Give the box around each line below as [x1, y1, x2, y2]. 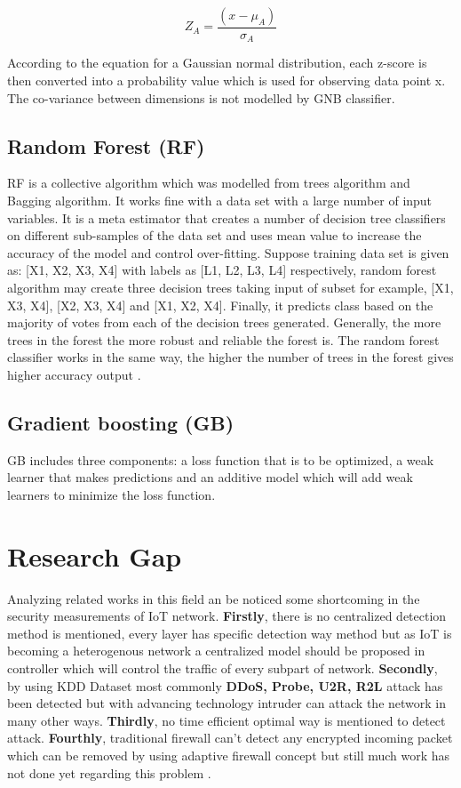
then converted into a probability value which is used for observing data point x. [7, 71, 446, 90]
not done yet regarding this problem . [7, 763, 211, 782]
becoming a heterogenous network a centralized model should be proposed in [7, 641, 425, 660]
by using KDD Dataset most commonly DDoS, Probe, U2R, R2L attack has [7, 676, 443, 695]
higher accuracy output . [7, 366, 141, 383]
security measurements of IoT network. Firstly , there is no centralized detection [7, 607, 447, 625]
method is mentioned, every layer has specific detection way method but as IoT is [7, 623, 452, 642]
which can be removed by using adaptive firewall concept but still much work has [7, 746, 450, 765]
